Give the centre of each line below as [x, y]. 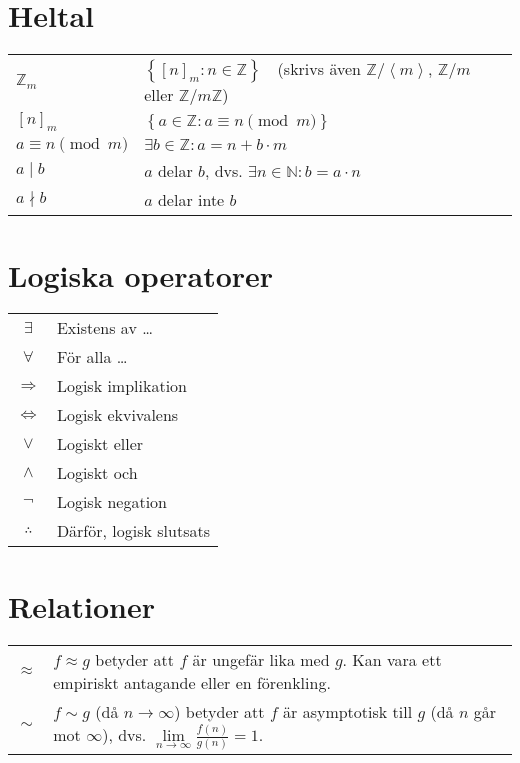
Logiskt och [97, 473]
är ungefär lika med [261, 659]
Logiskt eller [100, 444]
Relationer [81, 605]
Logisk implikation [121, 386]
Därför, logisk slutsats [133, 531]
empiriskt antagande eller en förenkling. [192, 682]
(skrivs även [319, 69]
